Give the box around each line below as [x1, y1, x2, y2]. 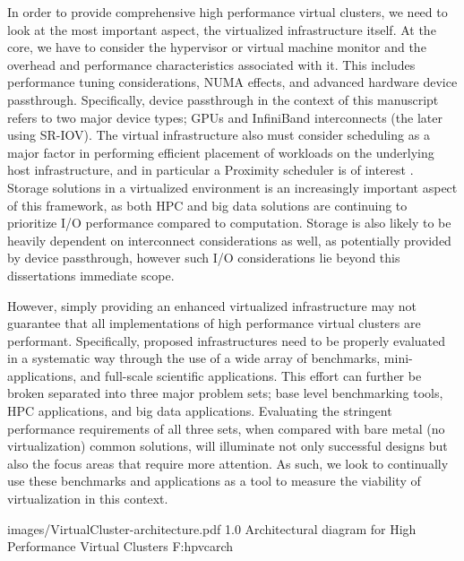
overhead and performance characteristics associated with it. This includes [7, 55, 416, 73]
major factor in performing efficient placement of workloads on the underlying [7, 142, 434, 161]
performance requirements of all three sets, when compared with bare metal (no [7, 419, 445, 437]
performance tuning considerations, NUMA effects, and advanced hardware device [7, 73, 458, 91]
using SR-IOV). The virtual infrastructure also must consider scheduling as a [7, 125, 430, 144]
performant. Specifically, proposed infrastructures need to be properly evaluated [7, 331, 446, 350]
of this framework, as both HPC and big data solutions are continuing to [7, 195, 408, 214]
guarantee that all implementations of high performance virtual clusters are [7, 314, 421, 332]
